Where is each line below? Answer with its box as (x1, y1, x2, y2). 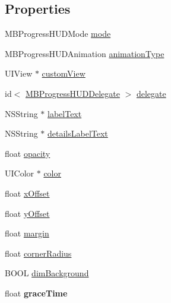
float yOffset (5, 207, 50, 219)
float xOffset (5, 187, 50, 199)
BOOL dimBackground (5, 267, 89, 279)
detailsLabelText (47, 127, 108, 140)
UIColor (5, 167, 34, 179)
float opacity (5, 147, 50, 159)
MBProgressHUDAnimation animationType (5, 47, 164, 59)
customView (42, 67, 85, 80)
